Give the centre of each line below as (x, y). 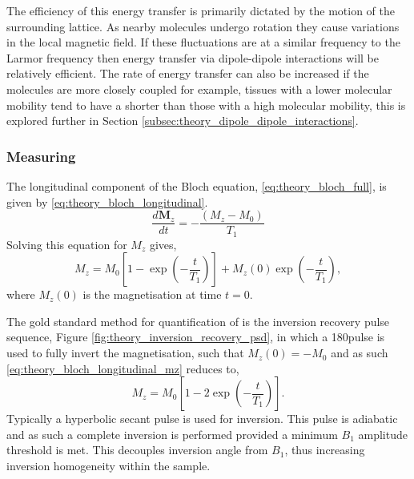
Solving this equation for (67, 244)
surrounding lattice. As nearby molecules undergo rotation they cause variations (203, 26)
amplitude (383, 434)
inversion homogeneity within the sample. (109, 466)
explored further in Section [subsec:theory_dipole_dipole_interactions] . (183, 121)
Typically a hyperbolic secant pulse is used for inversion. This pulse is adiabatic (202, 419)
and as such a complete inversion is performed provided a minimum (172, 434)
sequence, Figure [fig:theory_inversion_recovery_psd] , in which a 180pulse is (196, 337)
